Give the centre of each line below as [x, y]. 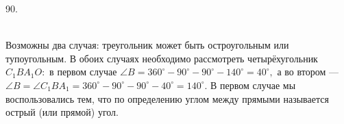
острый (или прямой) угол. [62, 112]
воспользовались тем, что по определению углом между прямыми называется [167, 98]
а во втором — [308, 72]
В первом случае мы [253, 85]
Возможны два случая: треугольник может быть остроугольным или [147, 45]
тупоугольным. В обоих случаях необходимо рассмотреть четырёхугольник [162, 58]
